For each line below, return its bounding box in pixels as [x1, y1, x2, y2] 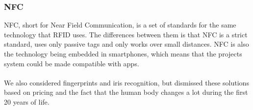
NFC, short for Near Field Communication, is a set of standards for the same [4, 20, 236, 30]
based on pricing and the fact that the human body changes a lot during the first [4, 87, 248, 97]
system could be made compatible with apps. [4, 58, 139, 68]
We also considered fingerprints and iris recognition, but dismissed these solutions [4, 77, 249, 87]
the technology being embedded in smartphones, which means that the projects [4, 49, 242, 58]
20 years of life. [4, 96, 50, 107]
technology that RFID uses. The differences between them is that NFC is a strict [4, 29, 248, 39]
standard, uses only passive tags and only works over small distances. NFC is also [4, 39, 249, 49]
